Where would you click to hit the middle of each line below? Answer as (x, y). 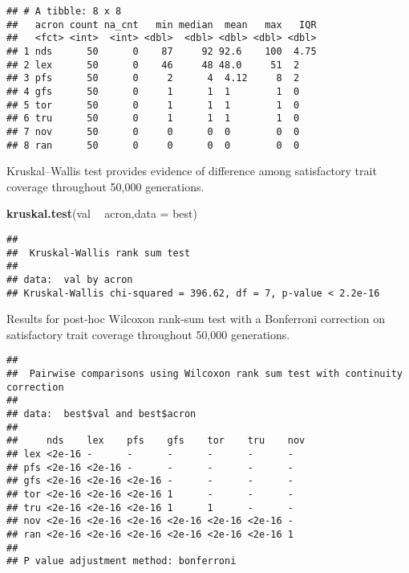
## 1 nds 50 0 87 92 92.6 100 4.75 (162, 51)
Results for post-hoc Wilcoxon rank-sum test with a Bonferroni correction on (196, 319)
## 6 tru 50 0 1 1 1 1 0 (153, 119)
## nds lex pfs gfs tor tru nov (156, 441)
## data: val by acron (70, 279)
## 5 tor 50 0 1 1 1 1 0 (153, 105)
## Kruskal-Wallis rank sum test (99, 253)
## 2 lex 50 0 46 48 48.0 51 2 (153, 65)
